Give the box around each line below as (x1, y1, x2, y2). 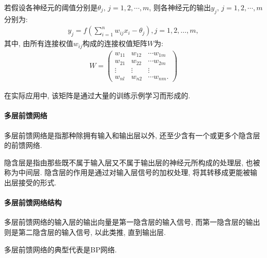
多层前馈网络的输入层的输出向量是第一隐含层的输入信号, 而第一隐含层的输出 (4, 217, 260, 227)
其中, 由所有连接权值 (4, 38, 73, 49)
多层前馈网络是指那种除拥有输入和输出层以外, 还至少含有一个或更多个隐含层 (4, 130, 260, 140)
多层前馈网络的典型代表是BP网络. (4, 244, 117, 254)
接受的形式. (18, 177, 56, 188)
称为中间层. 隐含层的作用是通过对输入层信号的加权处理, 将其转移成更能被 (4, 167, 251, 178)
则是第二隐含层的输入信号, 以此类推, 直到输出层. (4, 227, 166, 238)
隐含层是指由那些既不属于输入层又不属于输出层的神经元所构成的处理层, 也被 (4, 157, 260, 167)
